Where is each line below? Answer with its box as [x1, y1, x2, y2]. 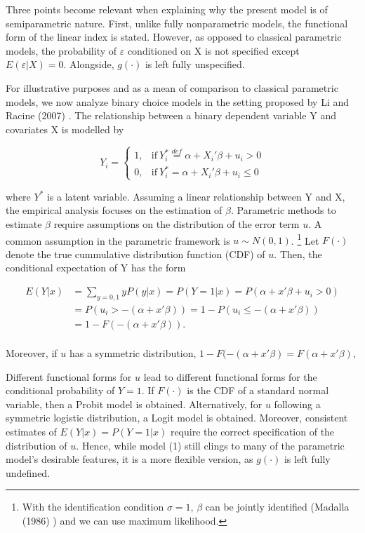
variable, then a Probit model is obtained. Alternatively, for [6, 396, 263, 411]
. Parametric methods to [231, 203, 336, 217]
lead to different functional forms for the [143, 369, 317, 384]
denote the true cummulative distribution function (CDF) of [6, 246, 265, 261]
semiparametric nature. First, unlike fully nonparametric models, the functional [6, 15, 348, 30]
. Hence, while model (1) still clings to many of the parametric [76, 438, 345, 452]
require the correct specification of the [170, 424, 335, 438]
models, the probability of [6, 43, 117, 58]
